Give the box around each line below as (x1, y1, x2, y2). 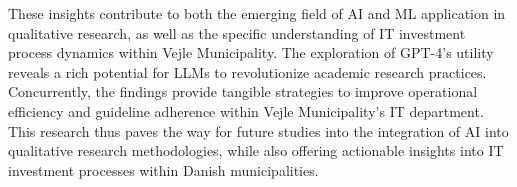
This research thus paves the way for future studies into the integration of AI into (8, 120, 509, 141)
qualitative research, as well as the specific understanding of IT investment (8, 22, 466, 43)
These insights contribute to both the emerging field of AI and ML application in (8, 3, 506, 23)
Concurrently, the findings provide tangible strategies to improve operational (8, 81, 478, 102)
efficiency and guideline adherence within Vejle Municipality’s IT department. (8, 100, 484, 121)
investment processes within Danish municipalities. (8, 159, 319, 180)
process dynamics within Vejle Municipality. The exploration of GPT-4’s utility (8, 42, 494, 63)
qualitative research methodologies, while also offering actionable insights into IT (8, 140, 504, 161)
